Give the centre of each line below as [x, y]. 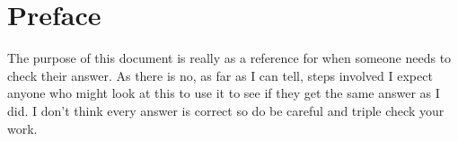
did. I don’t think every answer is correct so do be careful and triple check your [226, 110]
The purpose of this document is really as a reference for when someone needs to [229, 58]
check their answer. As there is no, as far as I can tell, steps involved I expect [220, 75]
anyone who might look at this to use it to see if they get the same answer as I [224, 93]
